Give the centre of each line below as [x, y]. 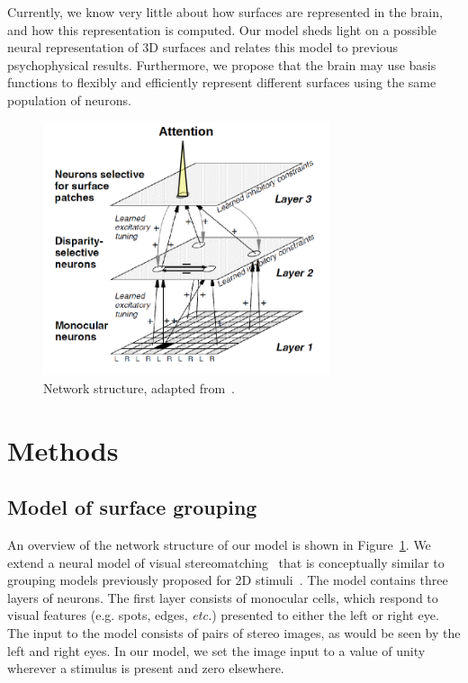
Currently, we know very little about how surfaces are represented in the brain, [225, 12]
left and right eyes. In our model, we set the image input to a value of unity [216, 650]
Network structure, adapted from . [139, 387]
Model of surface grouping [132, 507]
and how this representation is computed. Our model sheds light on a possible [222, 29]
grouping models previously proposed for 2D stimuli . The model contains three [228, 580]
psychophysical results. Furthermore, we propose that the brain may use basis [222, 64]
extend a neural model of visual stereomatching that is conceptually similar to [226, 562]
